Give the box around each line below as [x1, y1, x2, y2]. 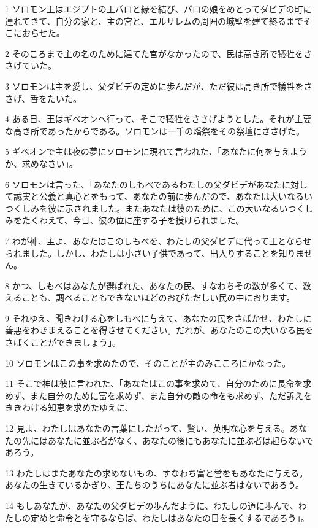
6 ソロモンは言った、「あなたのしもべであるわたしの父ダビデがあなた [5, 177, 282, 190]
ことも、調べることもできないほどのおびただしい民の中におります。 [21, 291, 295, 304]
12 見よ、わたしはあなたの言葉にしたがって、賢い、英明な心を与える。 [5, 422, 290, 435]
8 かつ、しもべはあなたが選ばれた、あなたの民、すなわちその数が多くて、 [5, 279, 303, 292]
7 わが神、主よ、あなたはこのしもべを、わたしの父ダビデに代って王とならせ [5, 234, 312, 247]
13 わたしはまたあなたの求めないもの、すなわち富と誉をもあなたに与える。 [5, 466, 308, 479]
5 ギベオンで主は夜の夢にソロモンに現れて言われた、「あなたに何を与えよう [5, 145, 308, 158]
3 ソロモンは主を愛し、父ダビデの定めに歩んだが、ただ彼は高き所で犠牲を [5, 79, 304, 92]
